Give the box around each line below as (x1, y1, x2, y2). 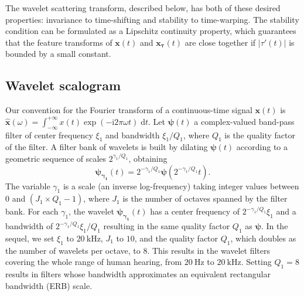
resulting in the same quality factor (103, 220, 230, 232)
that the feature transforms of (5, 36, 112, 48)
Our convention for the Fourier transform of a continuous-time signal (5, 104, 252, 116)
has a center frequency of (150, 205, 240, 217)
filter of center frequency (5, 128, 93, 141)
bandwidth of (5, 220, 53, 232)
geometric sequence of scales (5, 152, 107, 164)
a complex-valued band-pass (194, 115, 295, 127)
